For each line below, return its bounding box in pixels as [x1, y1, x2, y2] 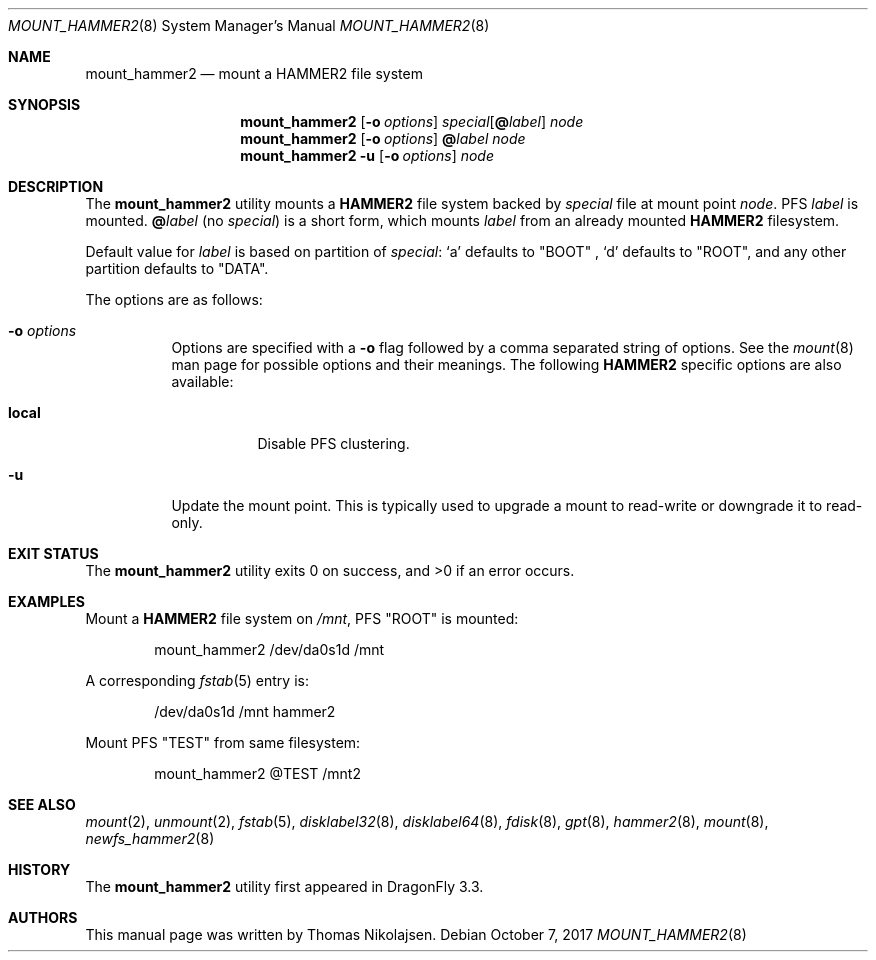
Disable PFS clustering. [257, 435, 410, 452]
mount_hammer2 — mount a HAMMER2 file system [85, 65, 423, 82]
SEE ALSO [8, 796, 76, 813]
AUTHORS [8, 909, 78, 926]
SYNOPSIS [8, 96, 81, 113]
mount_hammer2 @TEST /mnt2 [154, 765, 361, 782]
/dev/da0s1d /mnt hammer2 [154, 703, 336, 720]
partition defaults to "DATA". [85, 260, 269, 277]
